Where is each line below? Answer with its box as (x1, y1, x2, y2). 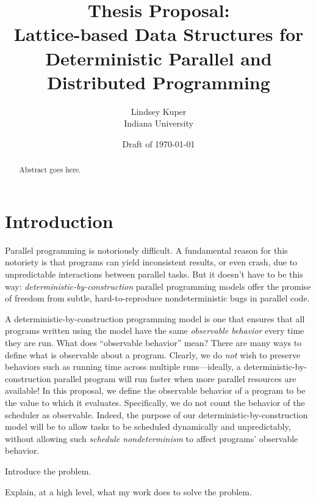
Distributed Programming (47, 69, 270, 94)
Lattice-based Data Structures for (13, 21, 304, 46)
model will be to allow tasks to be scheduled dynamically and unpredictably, (5, 420, 291, 433)
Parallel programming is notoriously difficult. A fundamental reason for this (5, 243, 288, 256)
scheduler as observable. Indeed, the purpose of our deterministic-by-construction (5, 408, 308, 421)
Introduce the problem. (5, 464, 92, 477)
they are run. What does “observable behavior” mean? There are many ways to (5, 336, 302, 349)
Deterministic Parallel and (45, 45, 272, 70)
